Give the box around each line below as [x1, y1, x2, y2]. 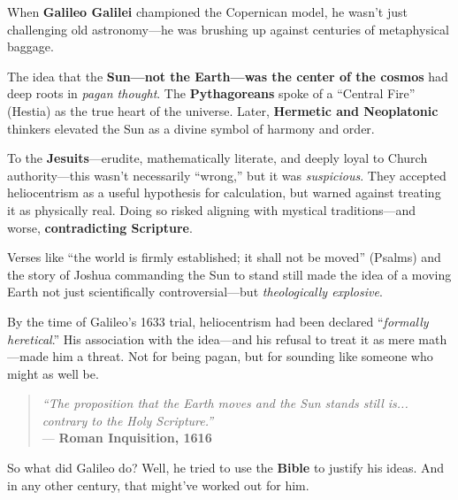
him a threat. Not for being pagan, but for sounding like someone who [52, 347, 433, 365]
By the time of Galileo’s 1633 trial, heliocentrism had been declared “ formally [7, 312, 429, 330]
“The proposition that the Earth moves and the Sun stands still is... [42, 394, 408, 412]
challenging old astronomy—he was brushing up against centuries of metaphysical [7, 19, 449, 38]
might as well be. [7, 364, 99, 382]
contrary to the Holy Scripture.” [42, 411, 214, 429]
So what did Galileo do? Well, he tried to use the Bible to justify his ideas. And [7, 458, 445, 477]
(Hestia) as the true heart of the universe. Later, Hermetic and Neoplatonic [7, 101, 439, 119]
